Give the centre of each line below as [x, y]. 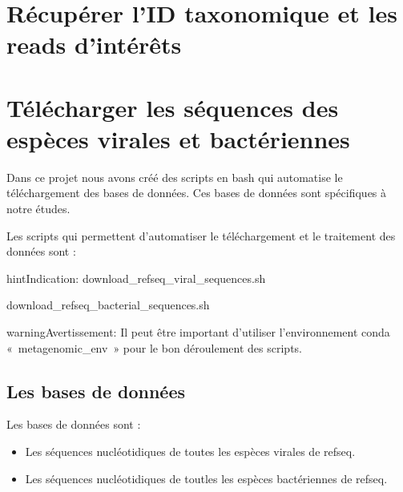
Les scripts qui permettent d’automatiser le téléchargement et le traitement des [201, 235]
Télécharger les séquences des [173, 107]
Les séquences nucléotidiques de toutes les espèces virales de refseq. [190, 452]
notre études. [38, 209]
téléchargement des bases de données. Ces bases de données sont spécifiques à [197, 193]
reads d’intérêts [94, 44]
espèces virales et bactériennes [178, 138]
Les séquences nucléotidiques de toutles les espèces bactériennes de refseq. [206, 478]
